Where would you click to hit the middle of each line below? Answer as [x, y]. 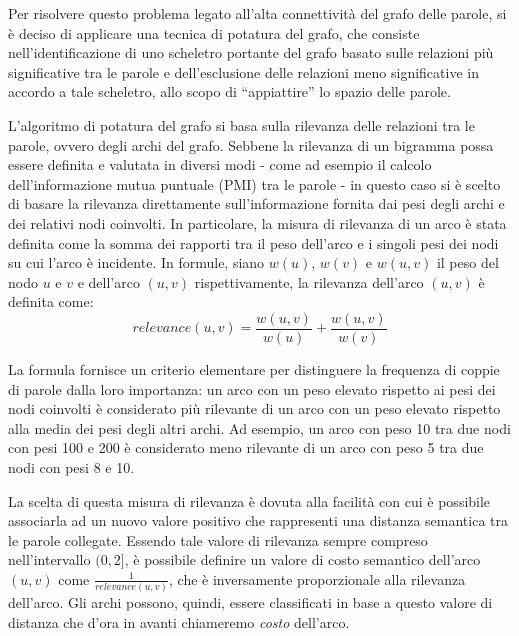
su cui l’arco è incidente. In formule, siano [136, 262]
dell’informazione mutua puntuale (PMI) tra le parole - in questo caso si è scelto [254, 183]
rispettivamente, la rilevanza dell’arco [309, 281]
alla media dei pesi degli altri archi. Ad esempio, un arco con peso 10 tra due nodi [259, 427]
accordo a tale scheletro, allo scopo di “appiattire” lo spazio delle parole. [229, 91]
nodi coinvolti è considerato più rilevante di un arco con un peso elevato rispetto [254, 408]
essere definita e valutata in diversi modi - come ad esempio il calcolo [220, 164]
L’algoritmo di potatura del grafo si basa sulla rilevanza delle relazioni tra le [241, 124]
